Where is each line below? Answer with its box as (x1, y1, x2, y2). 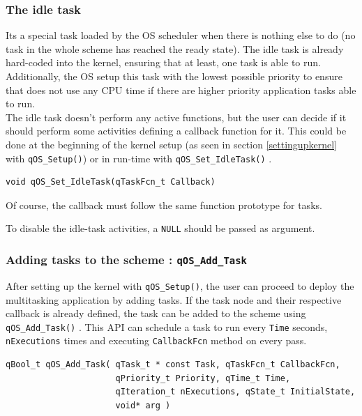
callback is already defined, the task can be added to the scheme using (6, 306, 306, 321)
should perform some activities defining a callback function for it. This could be (6, 123, 347, 138)
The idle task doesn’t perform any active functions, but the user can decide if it (6, 109, 347, 124)
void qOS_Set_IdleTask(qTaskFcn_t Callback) (6, 177, 216, 187)
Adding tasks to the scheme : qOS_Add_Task (6, 250, 247, 268)
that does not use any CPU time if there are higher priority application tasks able (6, 82, 356, 97)
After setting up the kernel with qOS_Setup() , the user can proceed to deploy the (6, 278, 354, 293)
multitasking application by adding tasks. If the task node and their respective (6, 292, 342, 307)
